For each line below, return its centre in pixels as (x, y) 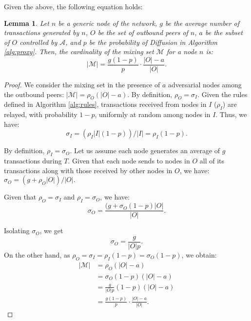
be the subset (224, 32)
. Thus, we (231, 114)
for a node (182, 51)
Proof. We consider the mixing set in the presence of (82, 85)
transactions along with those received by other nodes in (88, 170)
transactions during (33, 161)
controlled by (39, 42)
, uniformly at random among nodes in (153, 114)
